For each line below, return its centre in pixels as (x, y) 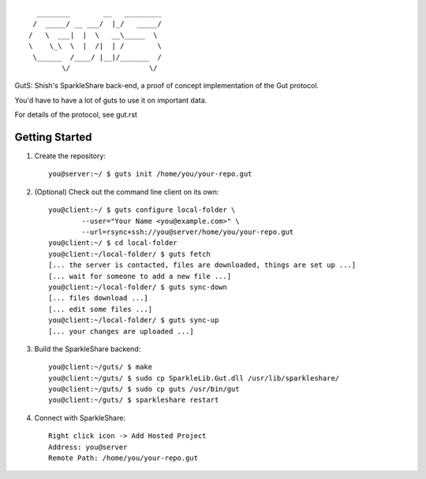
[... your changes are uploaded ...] (121, 331)
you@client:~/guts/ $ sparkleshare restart (134, 400)
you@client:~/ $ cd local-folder (113, 243)
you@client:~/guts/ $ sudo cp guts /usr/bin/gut (144, 389)
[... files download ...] (99, 298)
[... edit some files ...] (101, 309)
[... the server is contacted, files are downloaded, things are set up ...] (202, 265)
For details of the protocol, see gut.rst (76, 115)
